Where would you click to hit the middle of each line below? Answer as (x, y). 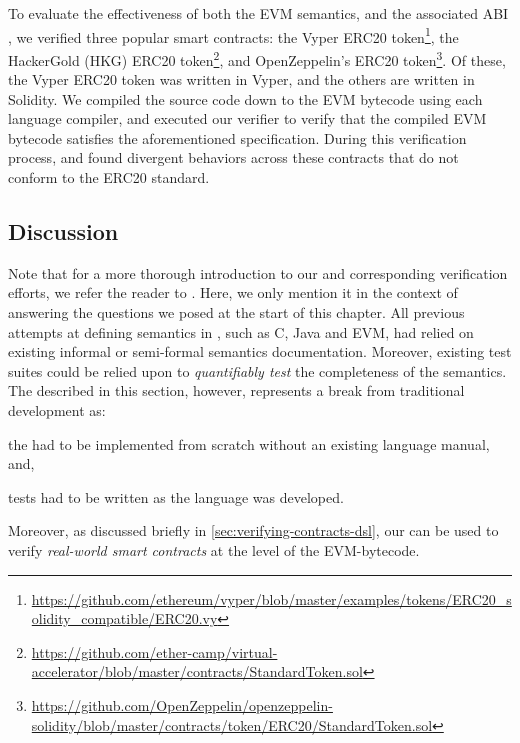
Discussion (63, 231)
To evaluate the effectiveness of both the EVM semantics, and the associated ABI (258, 13)
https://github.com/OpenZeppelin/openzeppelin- (182, 704)
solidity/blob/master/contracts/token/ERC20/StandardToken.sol (232, 724)
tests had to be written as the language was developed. (176, 496)
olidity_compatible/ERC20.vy (124, 618)
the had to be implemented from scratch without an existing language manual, (249, 443)
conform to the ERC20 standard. (109, 177)
